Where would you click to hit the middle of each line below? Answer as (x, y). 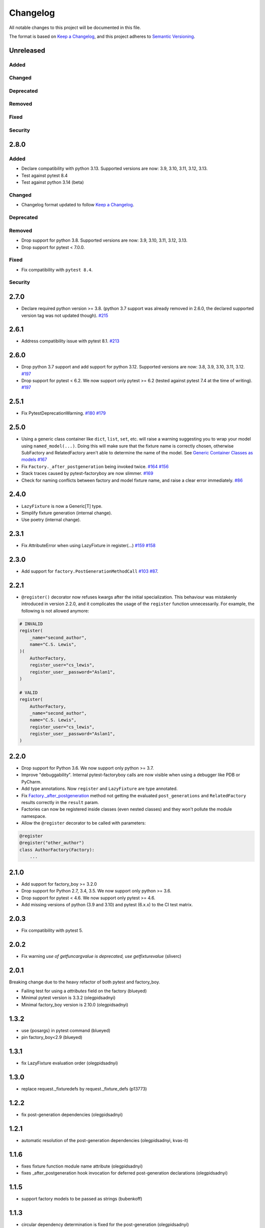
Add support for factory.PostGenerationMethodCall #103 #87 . (90, 571)
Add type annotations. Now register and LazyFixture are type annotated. (100, 789)
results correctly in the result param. (60, 802)
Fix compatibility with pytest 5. (52, 930)
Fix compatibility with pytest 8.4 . (57, 270)
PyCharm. (31, 781)
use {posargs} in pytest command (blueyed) (66, 1030)
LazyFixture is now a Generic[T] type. (62, 506)
